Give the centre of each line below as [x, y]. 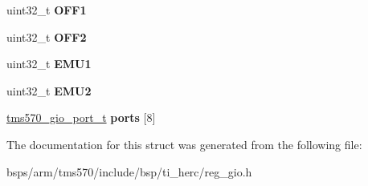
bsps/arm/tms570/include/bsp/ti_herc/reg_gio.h [129, 171]
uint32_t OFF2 [47, 36]
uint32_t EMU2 [49, 90]
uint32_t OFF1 [47, 10]
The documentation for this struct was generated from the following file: [184, 144]
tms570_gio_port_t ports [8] [81, 117]
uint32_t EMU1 [49, 64]
